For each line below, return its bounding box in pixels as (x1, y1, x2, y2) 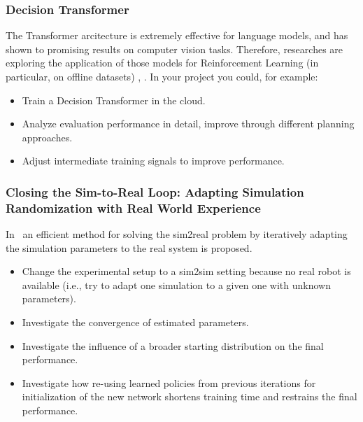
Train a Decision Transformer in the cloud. (22, 92, 206, 107)
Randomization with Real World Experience (6, 199, 261, 216)
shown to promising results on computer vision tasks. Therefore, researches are (6, 41, 343, 56)
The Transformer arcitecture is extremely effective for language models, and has (6, 28, 348, 43)
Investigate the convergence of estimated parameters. (22, 315, 249, 330)
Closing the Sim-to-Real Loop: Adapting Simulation (6, 183, 304, 200)
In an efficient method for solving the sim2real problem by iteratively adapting (6, 227, 348, 241)
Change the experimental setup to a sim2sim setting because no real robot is (22, 264, 351, 279)
